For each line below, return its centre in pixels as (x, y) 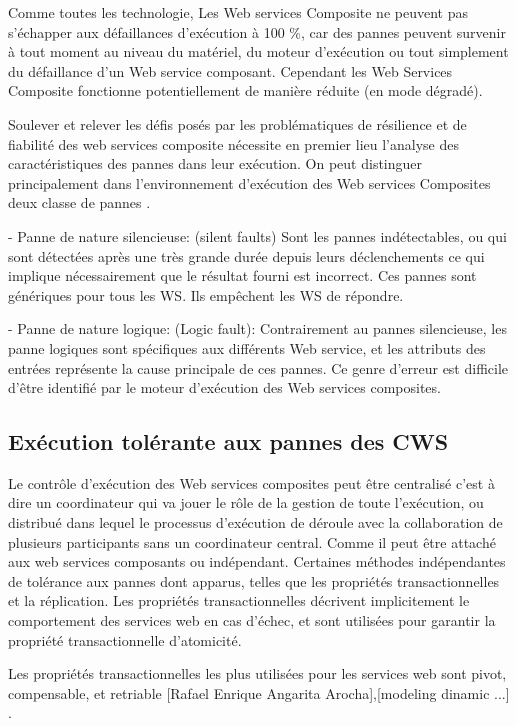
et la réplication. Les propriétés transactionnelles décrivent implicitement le (239, 600)
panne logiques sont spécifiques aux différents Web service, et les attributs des (247, 347)
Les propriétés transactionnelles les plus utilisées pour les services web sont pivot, (257, 673)
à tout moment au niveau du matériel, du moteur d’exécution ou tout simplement (258, 51)
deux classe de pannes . (79, 202)
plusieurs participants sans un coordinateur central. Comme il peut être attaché (252, 541)
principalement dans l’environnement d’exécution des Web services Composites (249, 182)
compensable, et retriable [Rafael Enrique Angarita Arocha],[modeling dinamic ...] (259, 692)
